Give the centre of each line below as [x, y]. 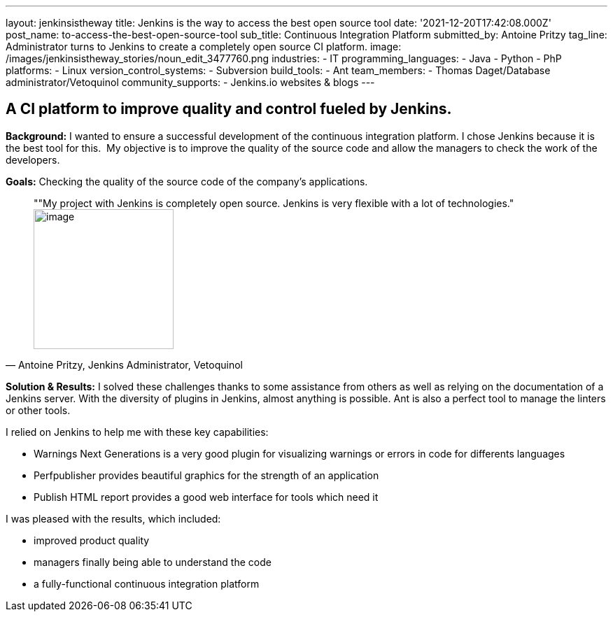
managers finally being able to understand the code [153, 562]
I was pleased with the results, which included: [113, 518]
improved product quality [92, 540]
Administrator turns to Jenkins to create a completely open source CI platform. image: [204, 47]
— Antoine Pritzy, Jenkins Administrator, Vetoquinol [124, 364]
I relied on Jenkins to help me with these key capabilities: [137, 432]
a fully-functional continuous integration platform [147, 583]
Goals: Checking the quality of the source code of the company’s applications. [187, 181]
